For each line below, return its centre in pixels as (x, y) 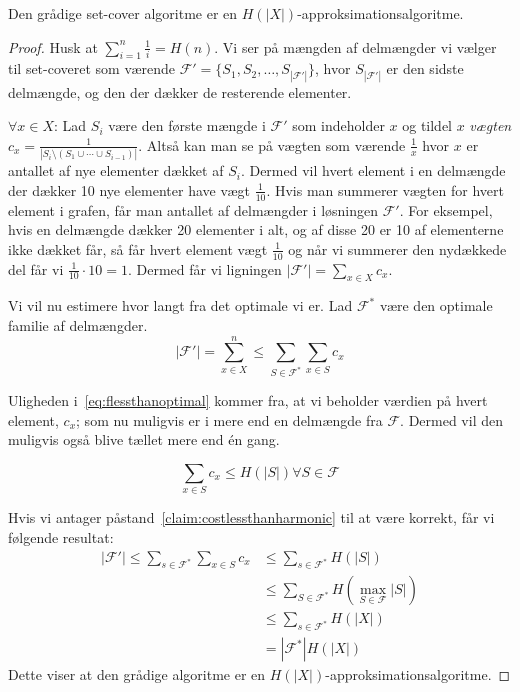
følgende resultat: (61, 536)
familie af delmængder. (78, 324)
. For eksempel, (446, 209)
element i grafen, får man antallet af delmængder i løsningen (193, 209)
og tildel (427, 125)
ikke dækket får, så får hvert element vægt (138, 248)
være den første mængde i (187, 125)
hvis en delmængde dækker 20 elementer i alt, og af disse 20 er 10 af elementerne (256, 229)
